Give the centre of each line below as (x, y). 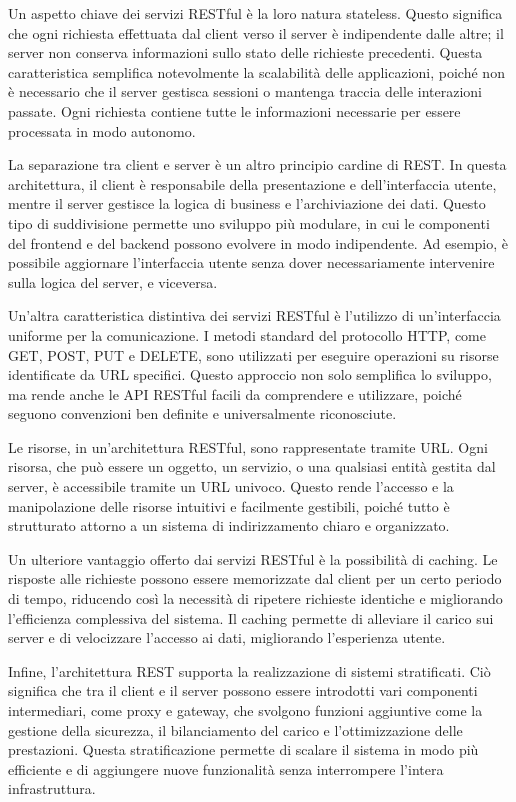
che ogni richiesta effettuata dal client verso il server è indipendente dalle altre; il (256, 32)
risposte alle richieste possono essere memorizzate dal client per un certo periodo (255, 578)
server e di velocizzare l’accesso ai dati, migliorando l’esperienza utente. (227, 637)
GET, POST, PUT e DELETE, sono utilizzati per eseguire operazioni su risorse (253, 354)
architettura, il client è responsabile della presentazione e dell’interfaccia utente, (252, 183)
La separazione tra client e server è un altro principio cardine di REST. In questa (257, 164)
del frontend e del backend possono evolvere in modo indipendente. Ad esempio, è (258, 242)
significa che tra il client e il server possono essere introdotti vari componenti (243, 690)
